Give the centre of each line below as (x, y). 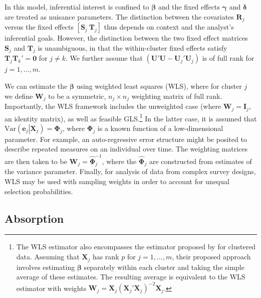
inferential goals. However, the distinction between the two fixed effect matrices (126, 38)
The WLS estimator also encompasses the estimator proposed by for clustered (136, 247)
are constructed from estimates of (200, 161)
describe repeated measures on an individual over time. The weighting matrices (126, 149)
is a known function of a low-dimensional (160, 128)
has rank (106, 257)
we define (19, 96)
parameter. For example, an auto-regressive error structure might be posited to (126, 139)
